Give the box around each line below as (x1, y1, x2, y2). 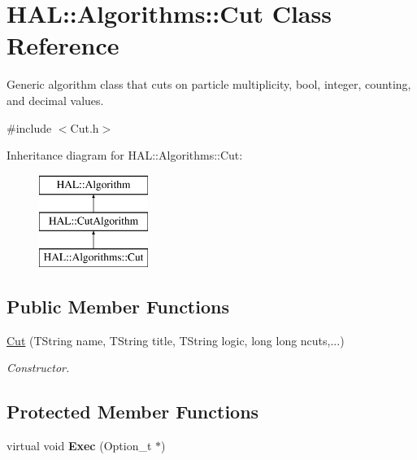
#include (7, 119, 52, 136)
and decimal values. (7, 91, 104, 108)
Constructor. (7, 359, 70, 376)
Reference (7, 28, 119, 62)
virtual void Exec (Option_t (7, 437, 152, 454)
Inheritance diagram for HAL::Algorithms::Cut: (7, 147, 243, 164)
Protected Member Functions (7, 399, 259, 424)
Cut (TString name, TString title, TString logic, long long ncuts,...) (7, 331, 345, 348)
